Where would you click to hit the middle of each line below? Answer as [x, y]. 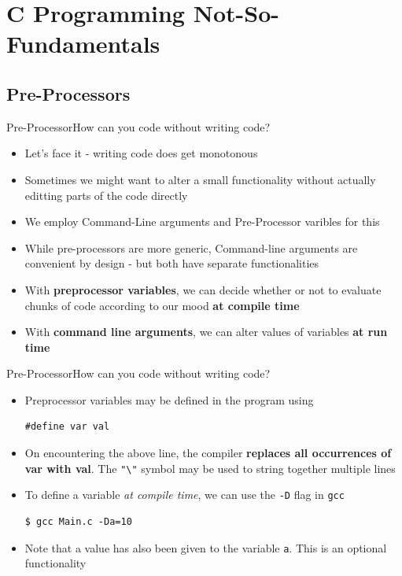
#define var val [67, 427]
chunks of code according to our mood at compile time [162, 305]
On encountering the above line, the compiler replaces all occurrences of [208, 453]
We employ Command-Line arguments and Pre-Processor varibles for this [202, 222]
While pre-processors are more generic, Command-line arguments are [191, 247]
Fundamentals [83, 44]
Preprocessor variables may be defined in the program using [169, 399]
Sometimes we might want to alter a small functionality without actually [200, 179]
